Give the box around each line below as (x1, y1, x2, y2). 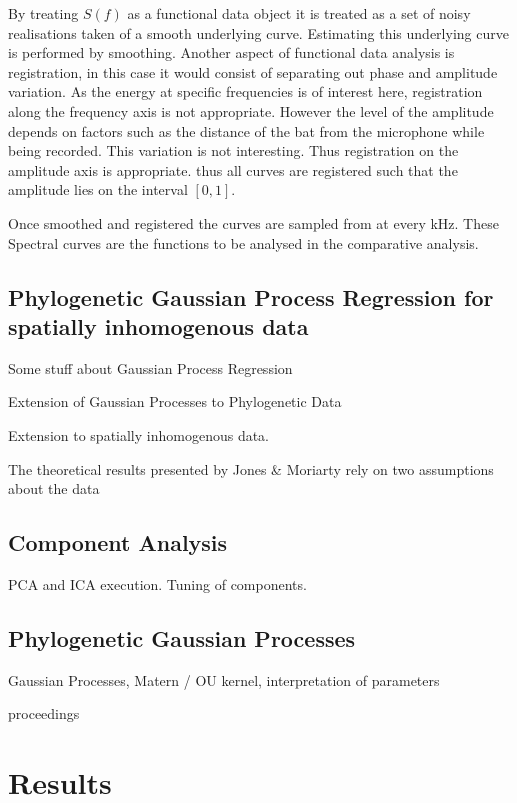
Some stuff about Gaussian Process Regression (8, 357, 293, 378)
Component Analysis (8, 527, 228, 558)
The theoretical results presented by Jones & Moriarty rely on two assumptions (8, 458, 494, 479)
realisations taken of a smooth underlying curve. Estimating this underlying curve (8, 22, 509, 43)
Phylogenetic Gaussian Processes (8, 622, 356, 653)
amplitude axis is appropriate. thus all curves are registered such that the (8, 159, 458, 180)
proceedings (8, 703, 80, 724)
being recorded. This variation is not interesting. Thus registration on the (8, 140, 459, 161)
